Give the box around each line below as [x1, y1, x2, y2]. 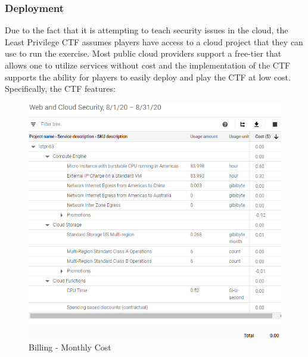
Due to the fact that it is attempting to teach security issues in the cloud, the [5, 24, 288, 36]
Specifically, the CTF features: [5, 82, 116, 95]
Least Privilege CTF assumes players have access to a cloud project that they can [5, 35, 303, 48]
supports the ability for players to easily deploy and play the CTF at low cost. [5, 70, 291, 83]
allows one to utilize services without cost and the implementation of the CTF [5, 59, 291, 71]
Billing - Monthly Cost [29, 341, 111, 353]
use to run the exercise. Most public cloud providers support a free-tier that [5, 47, 282, 60]
